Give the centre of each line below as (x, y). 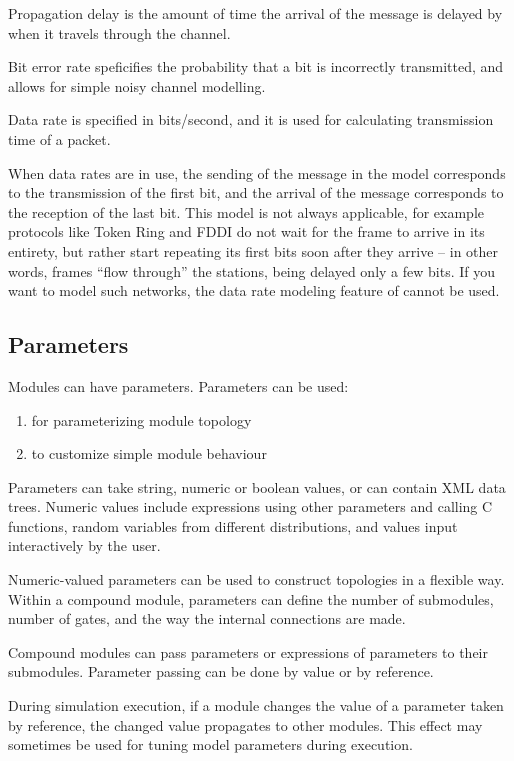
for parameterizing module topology (141, 419)
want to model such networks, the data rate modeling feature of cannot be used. (254, 290)
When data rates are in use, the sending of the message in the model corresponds (257, 172)
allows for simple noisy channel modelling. (137, 85)
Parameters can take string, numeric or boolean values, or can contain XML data (257, 486)
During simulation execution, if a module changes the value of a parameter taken (256, 705)
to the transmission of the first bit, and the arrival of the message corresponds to (256, 192)
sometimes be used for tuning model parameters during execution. (210, 744)
